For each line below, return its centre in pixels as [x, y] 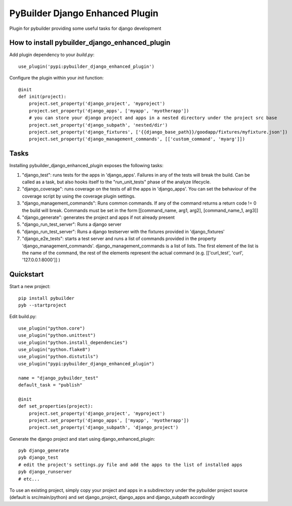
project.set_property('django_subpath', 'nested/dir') [98, 125]
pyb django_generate [44, 451]
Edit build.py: [23, 317]
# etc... [29, 479]
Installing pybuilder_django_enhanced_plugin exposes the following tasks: [87, 166]
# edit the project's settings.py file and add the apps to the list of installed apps [131, 464]
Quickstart [27, 274]
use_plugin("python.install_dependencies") [73, 342]
